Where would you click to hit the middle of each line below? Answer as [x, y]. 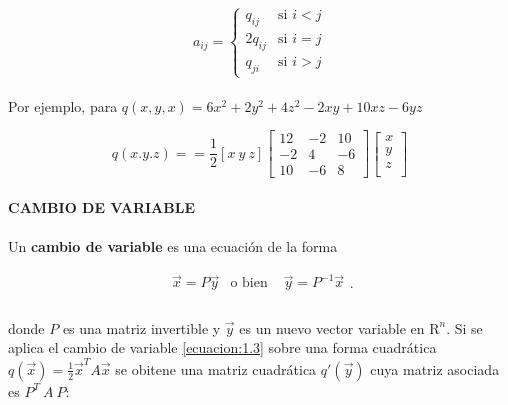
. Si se [464, 327]
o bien [249, 283]
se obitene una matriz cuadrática [216, 368]
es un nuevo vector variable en [332, 327]
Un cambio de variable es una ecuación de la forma [173, 246]
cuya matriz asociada [435, 368]
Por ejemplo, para [63, 105]
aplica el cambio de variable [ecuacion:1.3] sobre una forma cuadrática [222, 347]
